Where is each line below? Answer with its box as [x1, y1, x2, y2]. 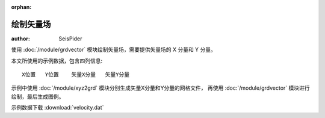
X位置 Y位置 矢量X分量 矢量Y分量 [22, 71, 130, 78]
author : [11, 35, 30, 42]
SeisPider [58, 35, 82, 42]
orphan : [11, 4, 32, 10]
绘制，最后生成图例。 [11, 93, 64, 100]
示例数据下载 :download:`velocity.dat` [11, 104, 104, 111]
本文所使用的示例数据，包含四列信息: [11, 57, 103, 64]
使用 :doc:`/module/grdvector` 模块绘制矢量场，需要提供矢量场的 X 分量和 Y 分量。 [11, 46, 217, 54]
